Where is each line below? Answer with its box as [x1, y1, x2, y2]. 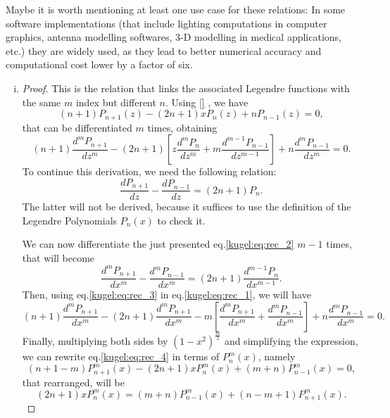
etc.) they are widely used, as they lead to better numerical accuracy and [6, 43, 322, 58]
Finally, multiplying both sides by [22, 334, 168, 348]
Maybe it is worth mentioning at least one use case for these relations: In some [6, 2, 346, 16]
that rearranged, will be [22, 374, 125, 389]
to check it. [157, 213, 206, 227]
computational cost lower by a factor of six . [6, 57, 193, 72]
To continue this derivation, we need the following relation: [22, 164, 277, 179]
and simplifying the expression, [224, 334, 358, 348]
